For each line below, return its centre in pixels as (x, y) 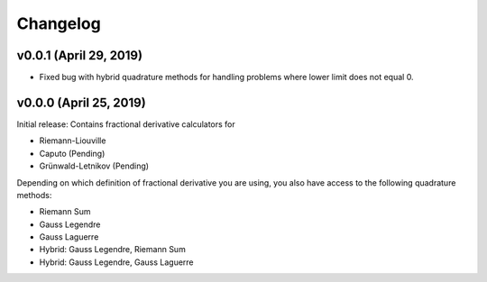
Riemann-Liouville (73, 141)
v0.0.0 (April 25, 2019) (81, 102)
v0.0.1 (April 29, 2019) (80, 55)
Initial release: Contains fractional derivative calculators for (126, 124)
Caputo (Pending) (72, 153)
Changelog (59, 23)
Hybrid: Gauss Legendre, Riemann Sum (113, 250)
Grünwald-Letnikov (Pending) (94, 166)
